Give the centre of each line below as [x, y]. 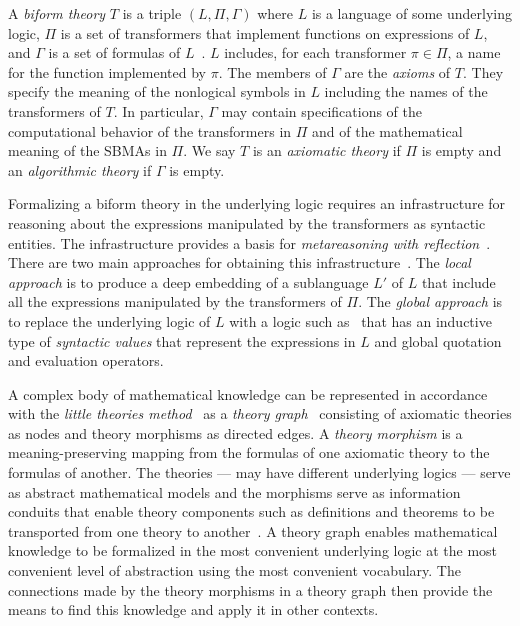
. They [483, 71]
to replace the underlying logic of [109, 320]
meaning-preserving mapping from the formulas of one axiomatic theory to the [249, 452]
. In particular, [158, 110]
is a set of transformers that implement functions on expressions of [265, 32]
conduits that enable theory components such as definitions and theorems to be [251, 511]
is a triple [152, 13]
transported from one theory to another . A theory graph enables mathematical [253, 530]
